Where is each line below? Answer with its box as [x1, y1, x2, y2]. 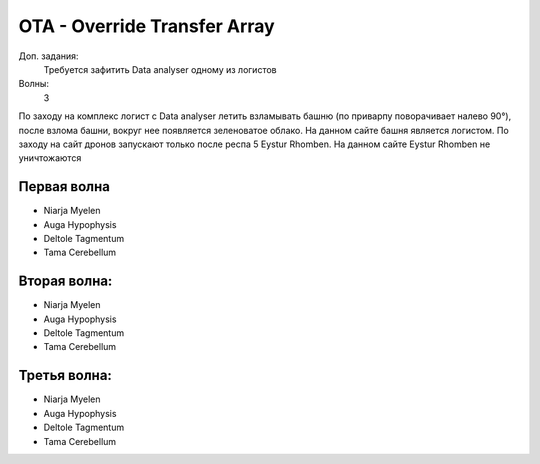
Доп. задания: [18, 50, 79, 62]
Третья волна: [18, 367, 112, 384]
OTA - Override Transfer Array [18, 15, 275, 37]
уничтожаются [18, 152, 82, 164]
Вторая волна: [18, 273, 113, 290]
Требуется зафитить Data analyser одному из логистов [43, 63, 277, 75]
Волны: [18, 78, 50, 90]
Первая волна [18, 178, 110, 195]
